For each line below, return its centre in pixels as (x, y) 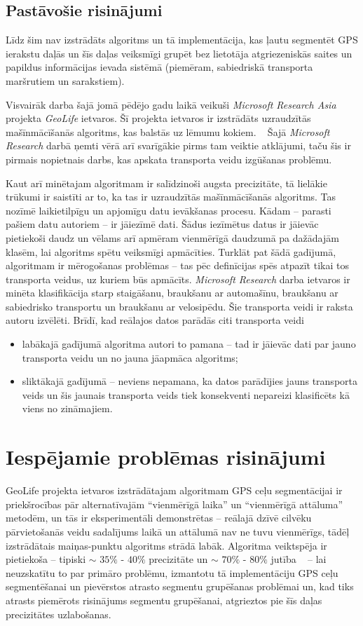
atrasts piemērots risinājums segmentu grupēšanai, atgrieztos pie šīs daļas (164, 600)
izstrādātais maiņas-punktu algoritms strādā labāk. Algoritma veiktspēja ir (166, 545)
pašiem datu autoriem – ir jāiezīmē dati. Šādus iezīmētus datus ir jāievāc (162, 224)
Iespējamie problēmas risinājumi (166, 457)
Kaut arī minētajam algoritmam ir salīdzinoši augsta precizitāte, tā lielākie (166, 183)
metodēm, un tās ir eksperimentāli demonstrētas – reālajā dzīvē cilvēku (159, 518)
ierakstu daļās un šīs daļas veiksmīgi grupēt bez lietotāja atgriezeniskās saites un (179, 53)
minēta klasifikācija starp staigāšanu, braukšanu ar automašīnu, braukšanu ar (172, 293)
